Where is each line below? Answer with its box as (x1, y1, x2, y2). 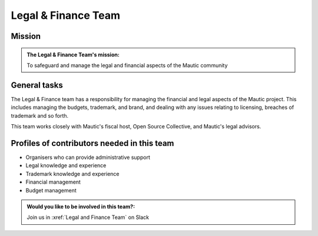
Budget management (25, 187, 77, 194)
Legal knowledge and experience (25, 162, 107, 169)
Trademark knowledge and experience (25, 170, 120, 177)
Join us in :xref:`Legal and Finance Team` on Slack (26, 214, 150, 221)
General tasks (11, 80, 63, 90)
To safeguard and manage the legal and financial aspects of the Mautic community (26, 62, 228, 69)
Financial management (25, 178, 81, 185)
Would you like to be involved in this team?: (26, 203, 135, 210)
